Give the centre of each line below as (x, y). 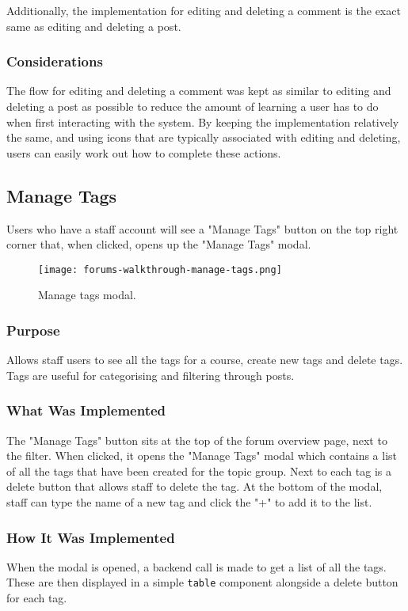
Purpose (33, 330)
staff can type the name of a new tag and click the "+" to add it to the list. (189, 502)
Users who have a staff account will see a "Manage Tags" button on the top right (202, 228)
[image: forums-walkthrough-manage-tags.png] (160, 269)
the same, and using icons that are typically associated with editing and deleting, (204, 137)
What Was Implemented (86, 410)
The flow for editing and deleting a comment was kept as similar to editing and (199, 91)
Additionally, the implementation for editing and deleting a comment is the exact (204, 10)
